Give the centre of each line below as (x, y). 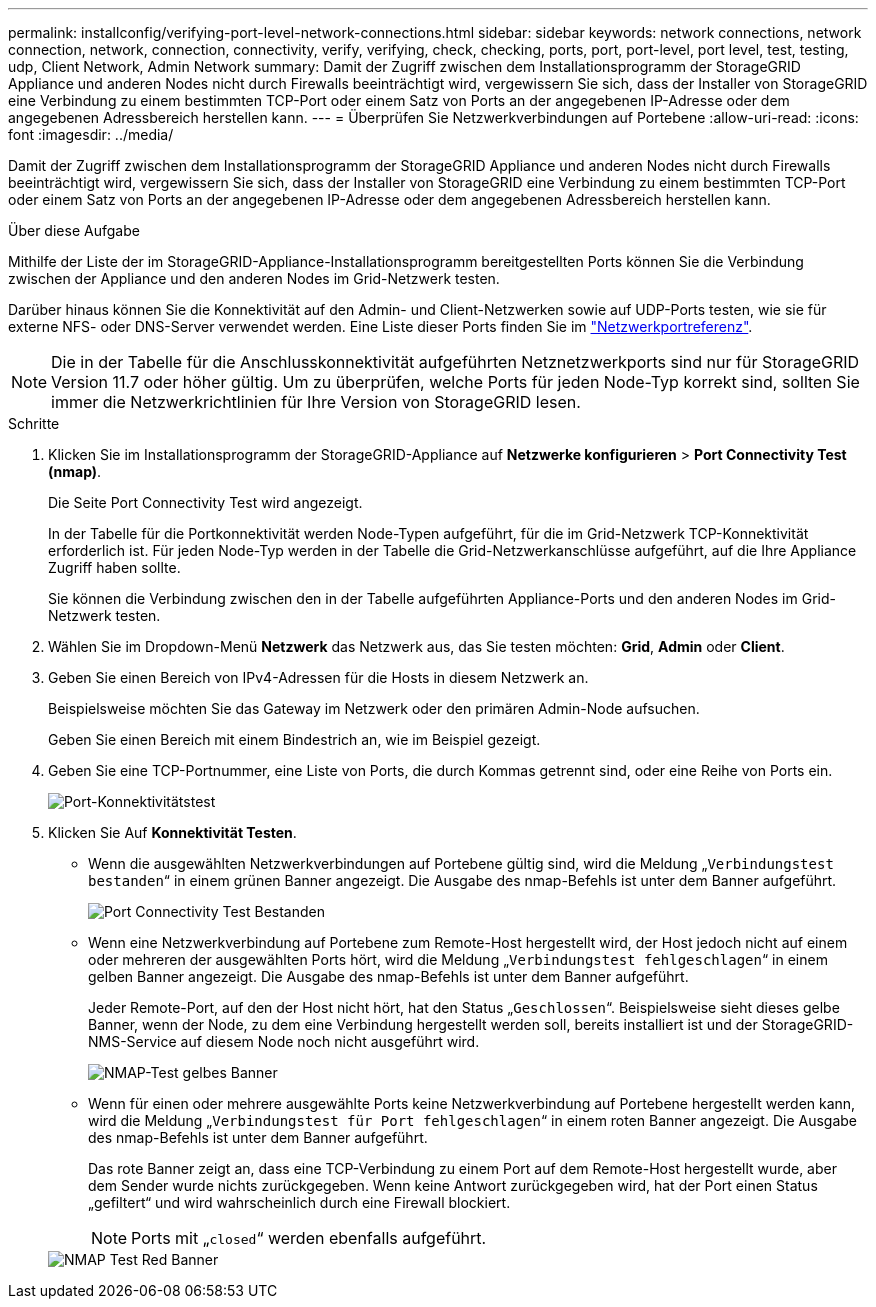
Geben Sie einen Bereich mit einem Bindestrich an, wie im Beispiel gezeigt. (294, 739)
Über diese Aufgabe (74, 230)
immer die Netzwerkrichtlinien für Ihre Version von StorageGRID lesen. (316, 402)
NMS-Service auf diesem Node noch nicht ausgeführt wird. (284, 1041)
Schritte (34, 423)
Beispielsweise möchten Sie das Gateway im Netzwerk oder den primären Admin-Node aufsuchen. (374, 708)
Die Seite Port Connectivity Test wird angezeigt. (205, 502)
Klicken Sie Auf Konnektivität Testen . (172, 832)
